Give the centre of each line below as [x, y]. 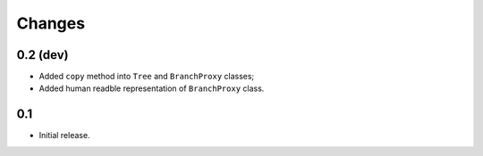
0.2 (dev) [42, 55]
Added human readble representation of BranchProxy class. [152, 88]
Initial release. [64, 135]
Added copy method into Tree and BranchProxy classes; [147, 77]
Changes [51, 23]
